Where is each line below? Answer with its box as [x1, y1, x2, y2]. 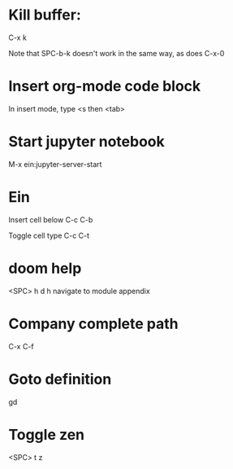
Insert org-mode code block [8, 77, 201, 95]
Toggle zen [8, 425, 85, 444]
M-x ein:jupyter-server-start [8, 159, 102, 169]
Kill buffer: [8, 6, 81, 24]
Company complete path [8, 314, 179, 333]
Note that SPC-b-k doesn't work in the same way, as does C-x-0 [8, 48, 225, 58]
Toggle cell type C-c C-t [8, 230, 90, 240]
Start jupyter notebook [8, 133, 165, 151]
